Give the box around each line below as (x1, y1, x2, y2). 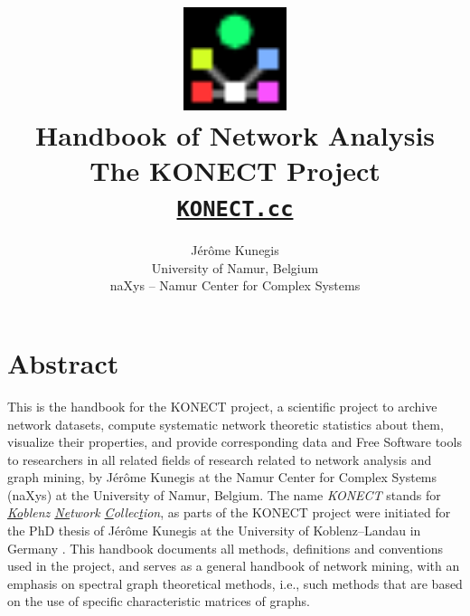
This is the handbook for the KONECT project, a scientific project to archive (7, 396, 437, 415)
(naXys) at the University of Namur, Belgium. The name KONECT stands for (7, 485, 441, 504)
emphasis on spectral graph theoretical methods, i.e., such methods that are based (7, 573, 463, 592)
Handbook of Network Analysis (34, 116, 436, 153)
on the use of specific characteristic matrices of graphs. (7, 592, 310, 611)
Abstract (7, 344, 119, 381)
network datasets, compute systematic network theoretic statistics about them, (7, 414, 444, 433)
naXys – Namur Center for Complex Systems (109, 276, 361, 295)
